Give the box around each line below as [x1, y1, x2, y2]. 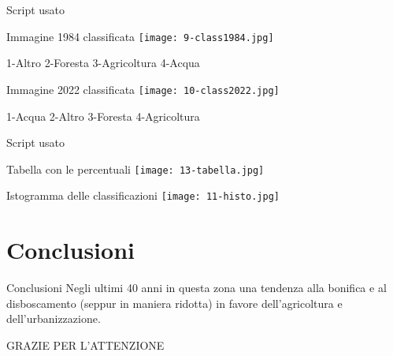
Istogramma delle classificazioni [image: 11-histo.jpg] [6, 187, 280, 204]
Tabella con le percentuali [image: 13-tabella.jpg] [6, 160, 265, 177]
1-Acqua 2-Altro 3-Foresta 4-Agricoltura [6, 107, 200, 124]
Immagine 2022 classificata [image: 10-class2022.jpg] [6, 81, 280, 97]
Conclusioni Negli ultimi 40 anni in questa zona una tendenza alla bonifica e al [6, 279, 387, 296]
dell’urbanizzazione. [6, 310, 101, 327]
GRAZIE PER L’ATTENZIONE [6, 336, 165, 353]
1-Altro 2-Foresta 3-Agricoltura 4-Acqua [6, 54, 200, 71]
